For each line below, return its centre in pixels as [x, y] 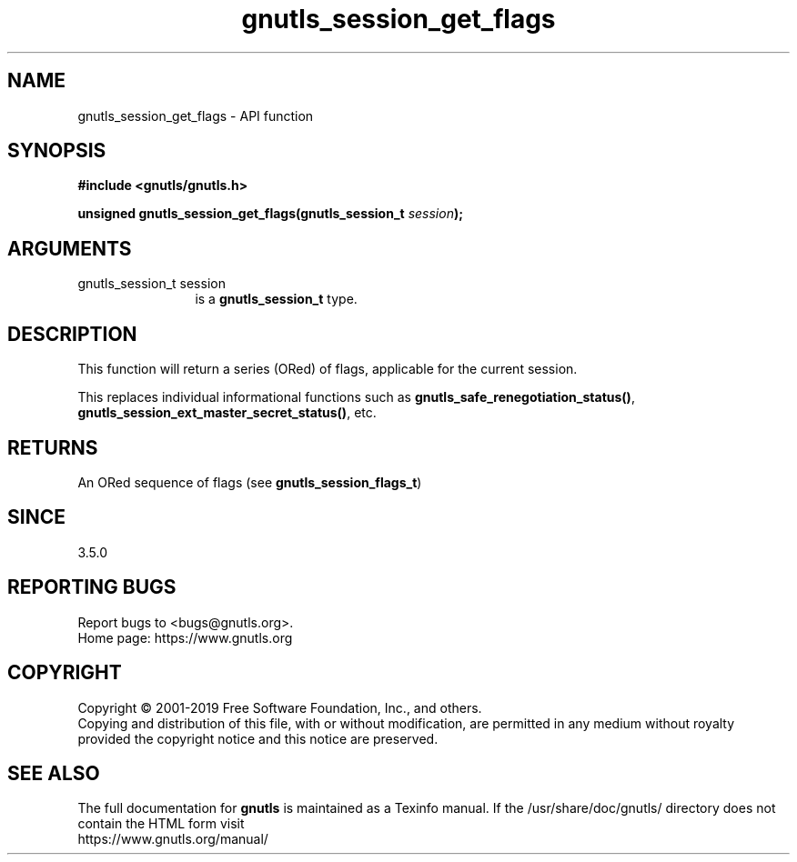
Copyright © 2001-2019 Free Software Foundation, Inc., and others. [280, 707]
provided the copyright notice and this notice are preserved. [258, 738]
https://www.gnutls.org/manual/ [173, 839]
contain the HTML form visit [161, 824]
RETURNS [53, 447]
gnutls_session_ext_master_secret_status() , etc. [227, 413]
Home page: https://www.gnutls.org [185, 637]
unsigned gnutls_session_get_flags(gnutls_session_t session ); [271, 214]
